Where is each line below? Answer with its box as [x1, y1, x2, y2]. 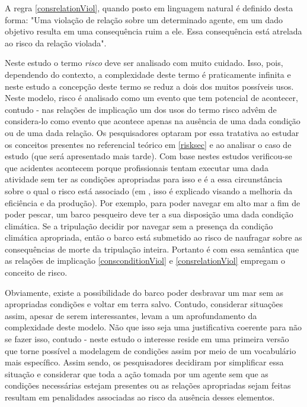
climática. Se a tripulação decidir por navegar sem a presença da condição [5, 219, 273, 232]
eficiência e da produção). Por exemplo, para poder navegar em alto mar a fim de [5, 196, 300, 209]
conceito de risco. [5, 266, 68, 279]
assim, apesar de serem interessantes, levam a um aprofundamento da [5, 309, 257, 321]
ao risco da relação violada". [5, 36, 107, 49]
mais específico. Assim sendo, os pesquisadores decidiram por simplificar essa [5, 356, 284, 368]
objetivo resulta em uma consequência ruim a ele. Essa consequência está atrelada [5, 25, 302, 37]
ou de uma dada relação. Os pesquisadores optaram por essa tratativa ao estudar [5, 126, 299, 138]
